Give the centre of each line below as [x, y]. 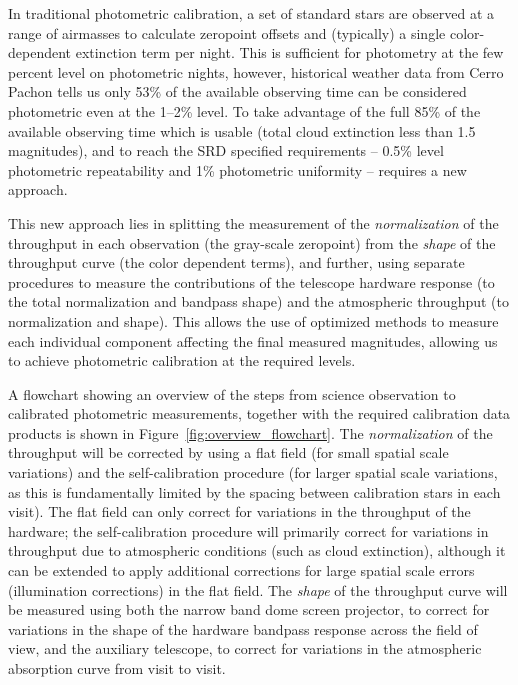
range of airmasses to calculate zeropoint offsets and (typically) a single [227, 32]
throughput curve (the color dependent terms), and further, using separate [236, 262]
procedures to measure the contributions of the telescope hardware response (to [251, 281]
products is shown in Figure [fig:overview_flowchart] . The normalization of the [250, 432]
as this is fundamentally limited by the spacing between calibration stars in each [254, 491]
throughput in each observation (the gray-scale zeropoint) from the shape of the [252, 242]
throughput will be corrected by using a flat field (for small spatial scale [228, 452]
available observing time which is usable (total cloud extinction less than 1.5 [242, 130]
